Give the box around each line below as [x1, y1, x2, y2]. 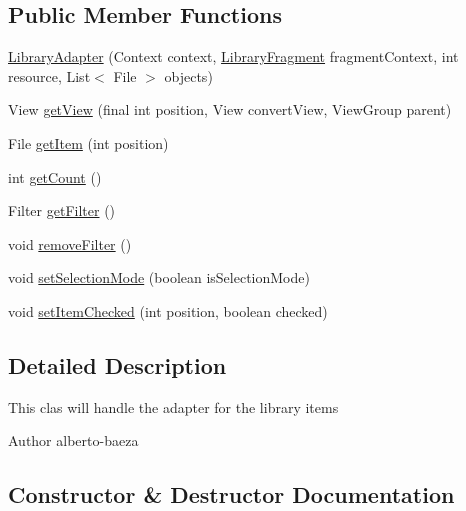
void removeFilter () [8, 233, 132, 254]
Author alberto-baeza [8, 430, 139, 451]
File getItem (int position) [8, 132, 169, 153]
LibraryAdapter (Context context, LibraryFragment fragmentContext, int [8, 46, 459, 67]
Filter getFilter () [8, 200, 116, 221]
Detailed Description [8, 349, 227, 380]
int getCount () [8, 166, 102, 187]
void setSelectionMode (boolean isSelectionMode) [8, 267, 310, 288]
